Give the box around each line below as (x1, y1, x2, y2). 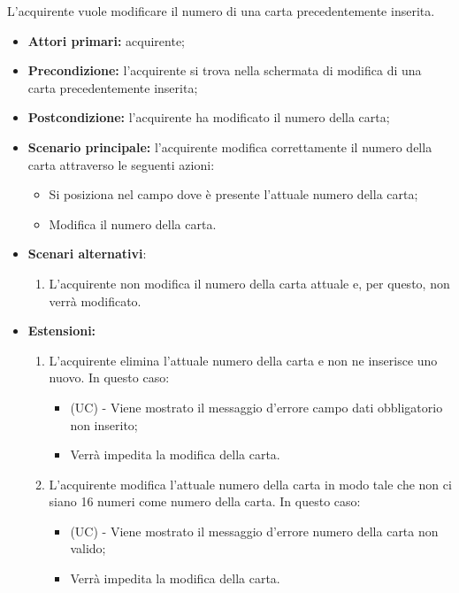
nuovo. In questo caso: (49, 368, 170, 387)
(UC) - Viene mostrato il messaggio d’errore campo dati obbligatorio (70, 397, 443, 416)
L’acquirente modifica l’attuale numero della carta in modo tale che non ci (49, 474, 452, 493)
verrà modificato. (49, 291, 142, 310)
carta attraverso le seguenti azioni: (27, 155, 215, 173)
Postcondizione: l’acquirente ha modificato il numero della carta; (27, 108, 390, 127)
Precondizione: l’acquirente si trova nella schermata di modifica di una (27, 61, 422, 80)
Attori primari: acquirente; (27, 31, 186, 50)
